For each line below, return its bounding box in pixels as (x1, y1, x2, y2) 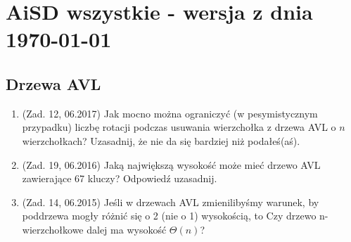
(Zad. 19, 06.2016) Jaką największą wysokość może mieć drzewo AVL (22, 157, 321, 172)
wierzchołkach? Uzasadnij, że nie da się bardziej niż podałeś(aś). (22, 133, 300, 148)
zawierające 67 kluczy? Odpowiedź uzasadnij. (22, 171, 217, 186)
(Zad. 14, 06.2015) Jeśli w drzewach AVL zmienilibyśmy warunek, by (22, 194, 319, 209)
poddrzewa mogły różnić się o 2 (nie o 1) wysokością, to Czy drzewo (22, 208, 317, 223)
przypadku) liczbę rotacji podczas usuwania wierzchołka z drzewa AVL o (22, 120, 336, 134)
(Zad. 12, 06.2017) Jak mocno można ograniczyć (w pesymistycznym (22, 106, 318, 120)
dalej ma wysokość (87, 222, 167, 236)
